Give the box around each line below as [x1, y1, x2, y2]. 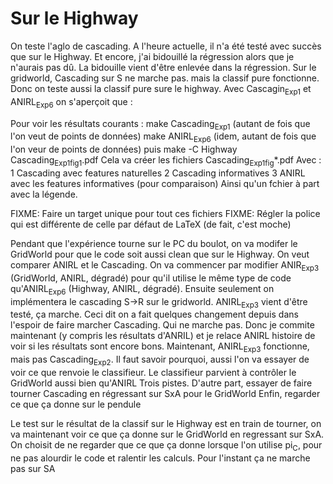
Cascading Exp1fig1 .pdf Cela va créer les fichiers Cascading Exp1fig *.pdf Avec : [10, 154, 322, 168]
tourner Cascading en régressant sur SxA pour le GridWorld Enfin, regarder [10, 387, 321, 399]
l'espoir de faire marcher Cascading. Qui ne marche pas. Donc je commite [10, 319, 315, 331]
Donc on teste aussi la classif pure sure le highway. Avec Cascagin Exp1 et [10, 82, 312, 97]
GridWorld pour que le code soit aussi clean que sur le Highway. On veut [10, 248, 310, 260]
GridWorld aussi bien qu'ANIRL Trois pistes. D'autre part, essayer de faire [10, 377, 313, 389]
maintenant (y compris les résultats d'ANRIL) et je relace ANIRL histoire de [10, 330, 316, 342]
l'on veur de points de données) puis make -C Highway [10, 143, 238, 156]
